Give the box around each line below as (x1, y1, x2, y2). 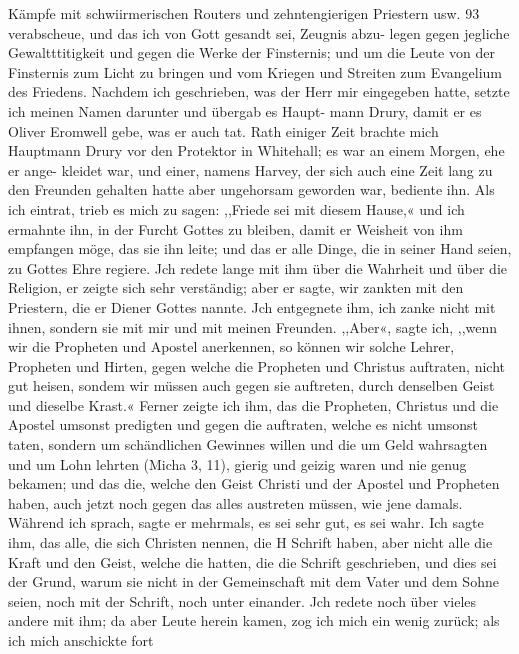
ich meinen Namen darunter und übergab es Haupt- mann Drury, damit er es (8, 100, 482, 121)
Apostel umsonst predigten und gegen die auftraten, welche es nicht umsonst (8, 414, 478, 435)
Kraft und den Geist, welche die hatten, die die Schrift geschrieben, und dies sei (8, 551, 497, 572)
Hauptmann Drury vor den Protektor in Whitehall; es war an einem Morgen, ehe (8, 140, 505, 161)
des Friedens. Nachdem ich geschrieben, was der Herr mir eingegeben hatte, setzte (8, 81, 510, 102)
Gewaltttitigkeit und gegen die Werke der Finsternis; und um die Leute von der (8, 42, 495, 63)
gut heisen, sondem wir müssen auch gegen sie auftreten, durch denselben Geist (8, 375, 495, 396)
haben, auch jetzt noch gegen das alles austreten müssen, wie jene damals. (8, 492, 463, 513)
